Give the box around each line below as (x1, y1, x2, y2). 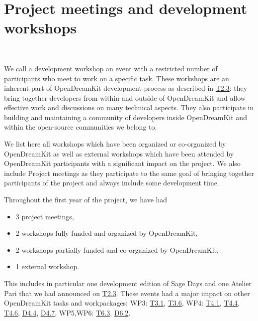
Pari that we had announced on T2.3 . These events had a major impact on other (4, 288, 250, 298)
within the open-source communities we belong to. (4, 122, 157, 132)
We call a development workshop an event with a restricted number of (4, 63, 218, 73)
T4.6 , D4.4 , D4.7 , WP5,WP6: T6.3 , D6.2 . (4, 307, 131, 318)
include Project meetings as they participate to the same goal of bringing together (4, 167, 255, 178)
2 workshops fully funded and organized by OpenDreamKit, (15, 228, 198, 238)
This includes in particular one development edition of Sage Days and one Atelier (4, 278, 252, 288)
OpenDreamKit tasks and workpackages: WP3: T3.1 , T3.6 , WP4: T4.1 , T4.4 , (4, 298, 240, 308)
